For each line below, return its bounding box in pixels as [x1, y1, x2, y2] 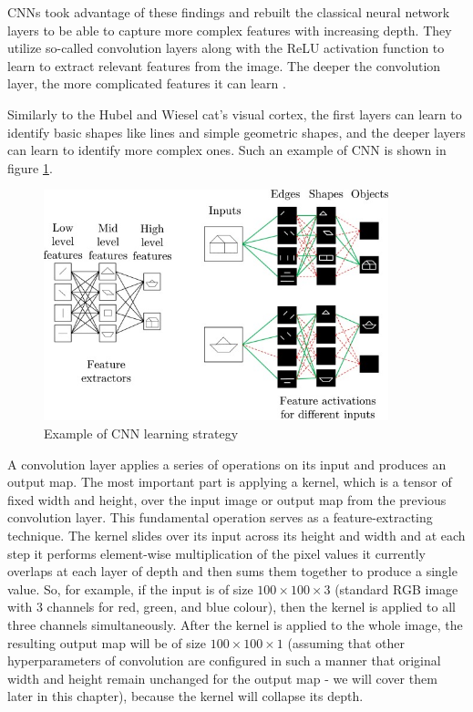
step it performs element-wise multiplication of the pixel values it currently [7, 543, 426, 562]
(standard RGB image [334, 579, 458, 598]
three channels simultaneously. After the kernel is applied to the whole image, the [7, 614, 463, 634]
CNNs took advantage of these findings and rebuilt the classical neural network [7, 3, 450, 21]
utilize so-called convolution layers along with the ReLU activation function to [7, 38, 445, 57]
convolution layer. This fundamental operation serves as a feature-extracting [7, 508, 433, 527]
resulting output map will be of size [7, 633, 206, 652]
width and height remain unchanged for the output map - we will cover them [7, 668, 437, 687]
